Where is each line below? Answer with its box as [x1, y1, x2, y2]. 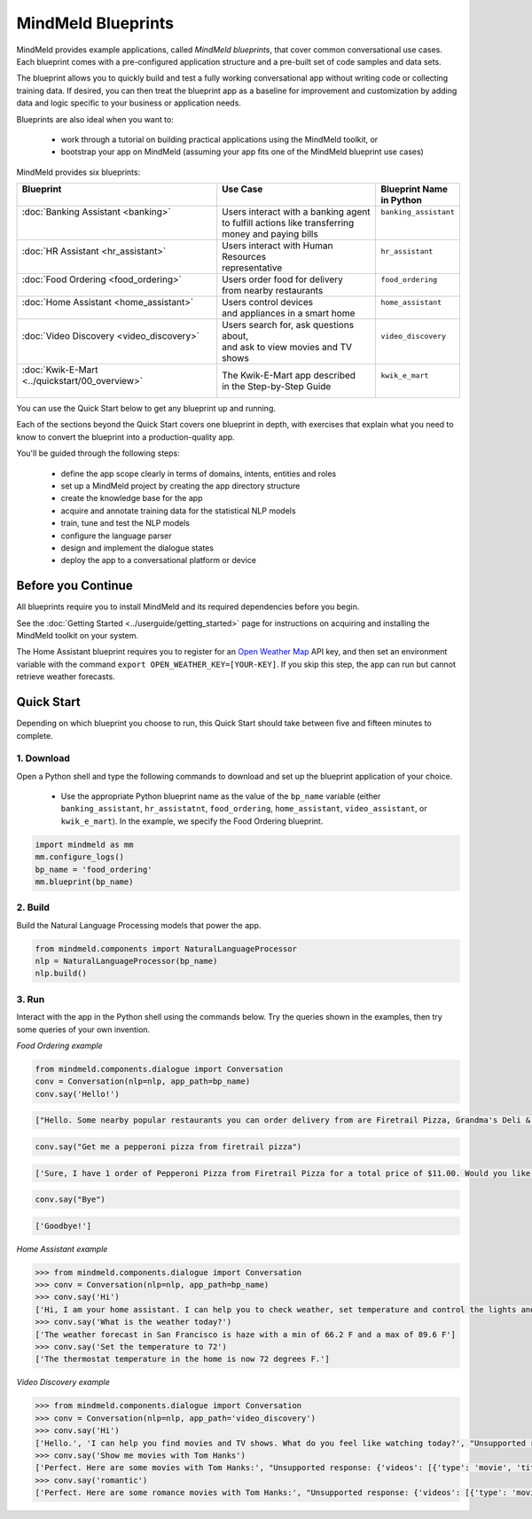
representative [222, 262, 283, 274]
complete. [16, 730, 53, 740]
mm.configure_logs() [35, 852, 124, 862]
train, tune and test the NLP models [60, 518, 191, 529]
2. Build [16, 901, 51, 913]
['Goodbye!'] [35, 1220, 92, 1231]
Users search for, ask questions [222, 319, 355, 332]
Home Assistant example [16, 1243, 108, 1254]
